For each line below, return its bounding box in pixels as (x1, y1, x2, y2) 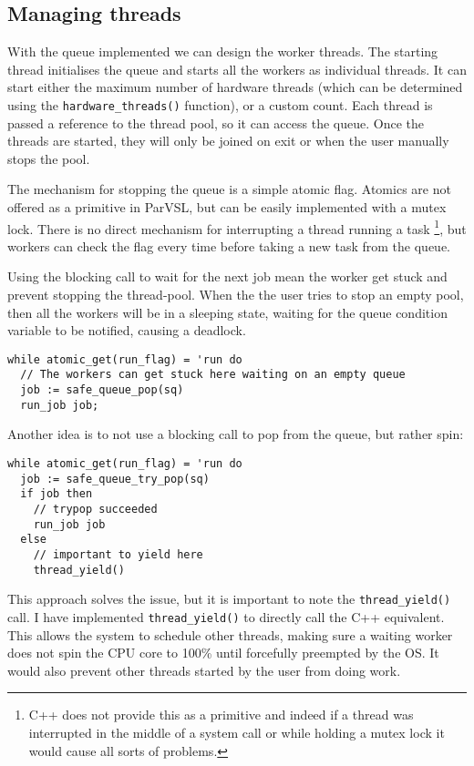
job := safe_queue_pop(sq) (20, 383, 184, 397)
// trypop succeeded (33, 503, 158, 516)
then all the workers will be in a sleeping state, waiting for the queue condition (7, 302, 448, 322)
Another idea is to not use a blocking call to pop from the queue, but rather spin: (7, 424, 464, 444)
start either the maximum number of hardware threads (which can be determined (7, 77, 463, 97)
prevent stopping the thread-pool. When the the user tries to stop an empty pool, (7, 285, 464, 304)
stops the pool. (7, 148, 90, 168)
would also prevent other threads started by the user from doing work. (7, 660, 401, 679)
